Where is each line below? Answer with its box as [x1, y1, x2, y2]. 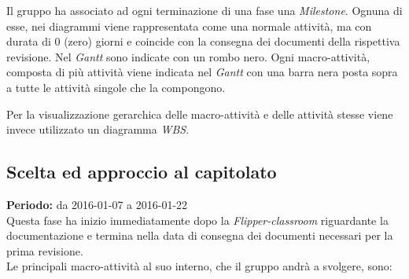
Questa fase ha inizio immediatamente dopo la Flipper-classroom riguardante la [6, 211, 389, 228]
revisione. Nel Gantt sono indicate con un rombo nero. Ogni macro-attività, [6, 48, 370, 64]
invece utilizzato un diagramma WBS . [6, 121, 190, 138]
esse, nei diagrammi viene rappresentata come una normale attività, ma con [6, 17, 372, 34]
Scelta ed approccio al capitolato [6, 160, 277, 184]
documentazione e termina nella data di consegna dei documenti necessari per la [6, 227, 393, 244]
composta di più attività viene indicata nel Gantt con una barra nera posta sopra [6, 64, 398, 80]
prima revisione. [6, 242, 83, 259]
